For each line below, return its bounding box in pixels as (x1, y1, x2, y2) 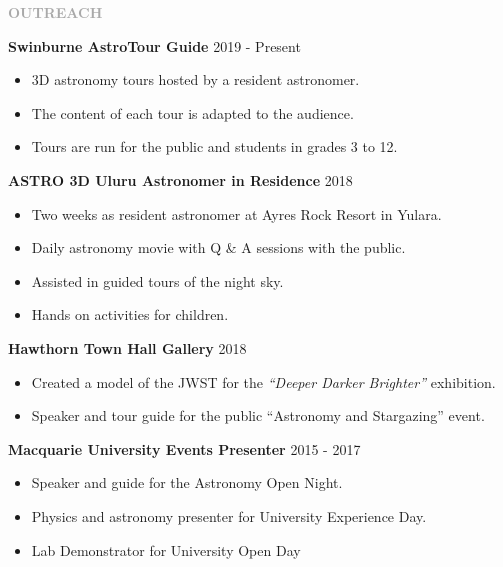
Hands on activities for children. (31, 304, 229, 325)
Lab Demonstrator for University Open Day (31, 539, 301, 560)
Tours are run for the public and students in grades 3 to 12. (31, 136, 398, 157)
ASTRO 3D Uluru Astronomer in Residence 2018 (8, 169, 353, 190)
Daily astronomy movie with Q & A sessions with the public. (31, 237, 406, 258)
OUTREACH (8, 2, 103, 22)
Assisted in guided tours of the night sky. (31, 270, 284, 291)
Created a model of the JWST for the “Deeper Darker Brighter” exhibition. (31, 371, 496, 392)
